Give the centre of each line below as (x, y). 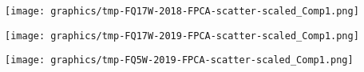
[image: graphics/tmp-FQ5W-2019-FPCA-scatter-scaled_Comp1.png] (179, 60)
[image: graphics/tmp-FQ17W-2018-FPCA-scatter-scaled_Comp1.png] (182, 11)
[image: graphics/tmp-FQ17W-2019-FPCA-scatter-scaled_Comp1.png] (182, 36)
